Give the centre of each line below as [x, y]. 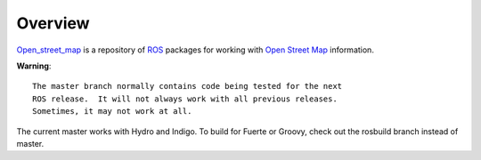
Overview [53, 23]
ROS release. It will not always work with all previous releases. [185, 99]
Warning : [34, 66]
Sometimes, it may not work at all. [112, 112]
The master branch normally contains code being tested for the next [188, 86]
